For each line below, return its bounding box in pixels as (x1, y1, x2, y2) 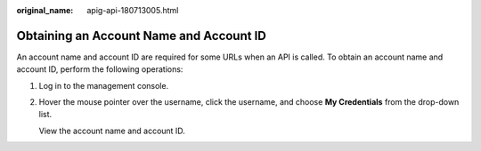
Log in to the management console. (38, 80, 169, 91)
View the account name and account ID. (38, 125, 186, 136)
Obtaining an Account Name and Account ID (16, 28, 266, 44)
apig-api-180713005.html (86, 5, 179, 15)
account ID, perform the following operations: (16, 64, 183, 75)
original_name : (16, 5, 74, 15)
